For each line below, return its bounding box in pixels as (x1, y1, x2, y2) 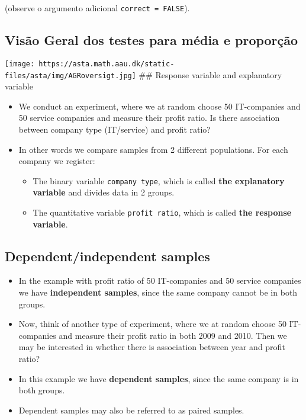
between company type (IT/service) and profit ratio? (18, 123, 211, 135)
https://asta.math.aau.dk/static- (38, 59, 175, 68)
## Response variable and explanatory (138, 68, 282, 81)
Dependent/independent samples (5, 246, 210, 265)
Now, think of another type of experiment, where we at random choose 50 (18, 318, 286, 330)
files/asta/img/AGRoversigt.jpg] (5, 71, 136, 80)
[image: (5, 59, 35, 68)
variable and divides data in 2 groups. (33, 186, 175, 198)
